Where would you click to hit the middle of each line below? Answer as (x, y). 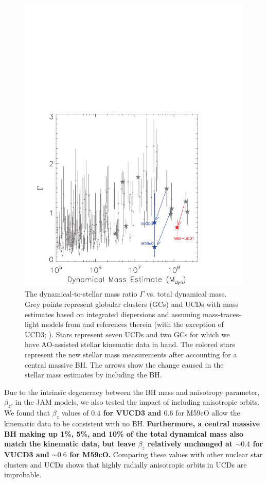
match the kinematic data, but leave (70, 444)
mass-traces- (222, 314)
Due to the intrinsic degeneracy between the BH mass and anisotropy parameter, (132, 392)
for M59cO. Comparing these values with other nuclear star (166, 454)
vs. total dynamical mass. (186, 294)
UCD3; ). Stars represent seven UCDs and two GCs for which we (127, 334)
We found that (27, 413)
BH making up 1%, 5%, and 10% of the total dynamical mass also (124, 433)
